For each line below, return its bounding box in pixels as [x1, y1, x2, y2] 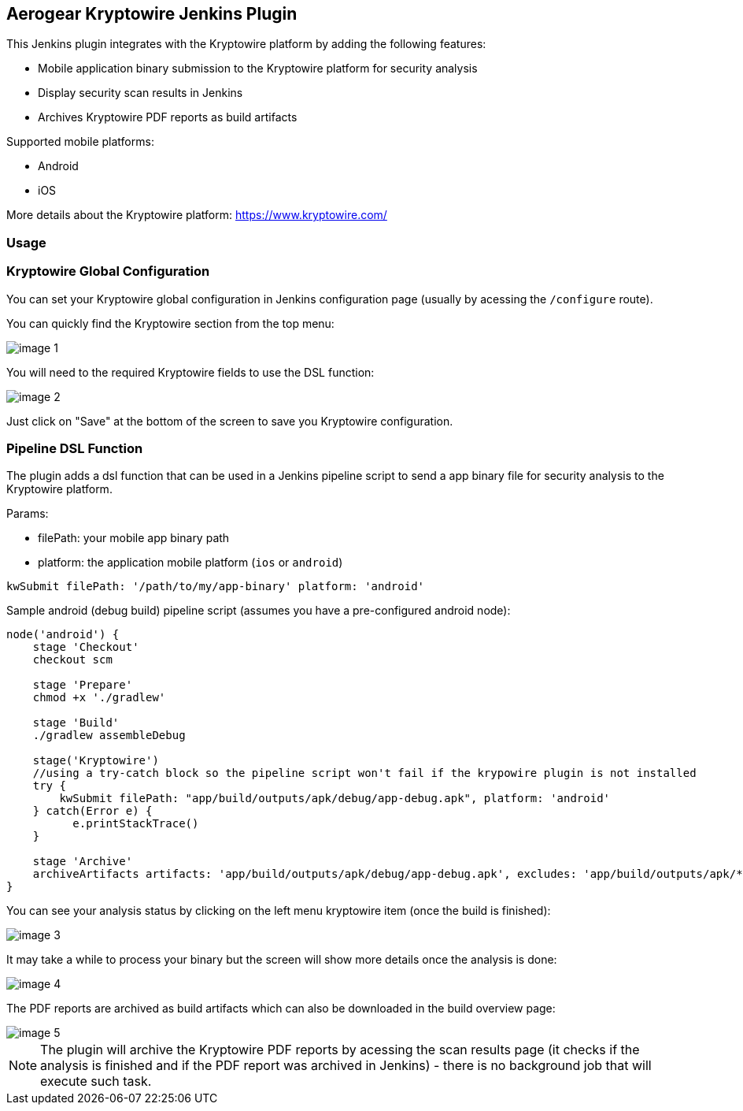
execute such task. [40, 1073, 152, 1090]
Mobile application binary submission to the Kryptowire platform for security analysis [38, 61, 478, 76]
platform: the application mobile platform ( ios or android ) [38, 555, 343, 570]
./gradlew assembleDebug [32, 729, 186, 742]
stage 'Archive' [32, 855, 133, 868]
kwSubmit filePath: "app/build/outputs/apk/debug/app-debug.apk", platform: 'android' [59, 792, 611, 805]
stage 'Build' [32, 716, 120, 730]
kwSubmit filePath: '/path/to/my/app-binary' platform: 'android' [6, 580, 425, 593]
